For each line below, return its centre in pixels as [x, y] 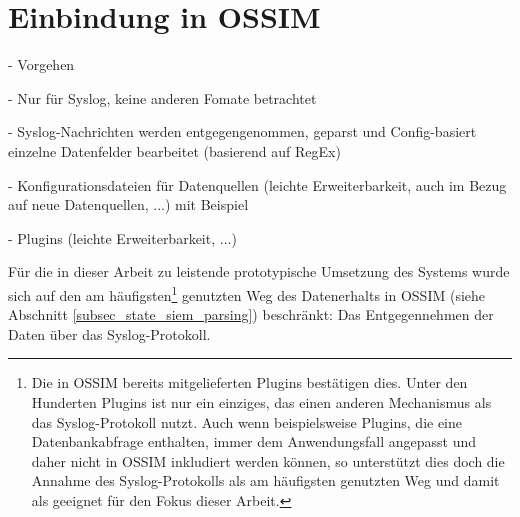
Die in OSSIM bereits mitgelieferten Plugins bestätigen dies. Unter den [249, 382]
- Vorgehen [41, 64]
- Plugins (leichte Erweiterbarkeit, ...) [122, 237]
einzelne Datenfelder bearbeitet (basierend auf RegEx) [174, 150]
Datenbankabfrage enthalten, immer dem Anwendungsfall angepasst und [254, 441]
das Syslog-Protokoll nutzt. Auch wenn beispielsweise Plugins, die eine [247, 421]
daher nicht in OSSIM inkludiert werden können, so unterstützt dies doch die [268, 460]
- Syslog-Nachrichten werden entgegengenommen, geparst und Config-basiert [242, 131]
